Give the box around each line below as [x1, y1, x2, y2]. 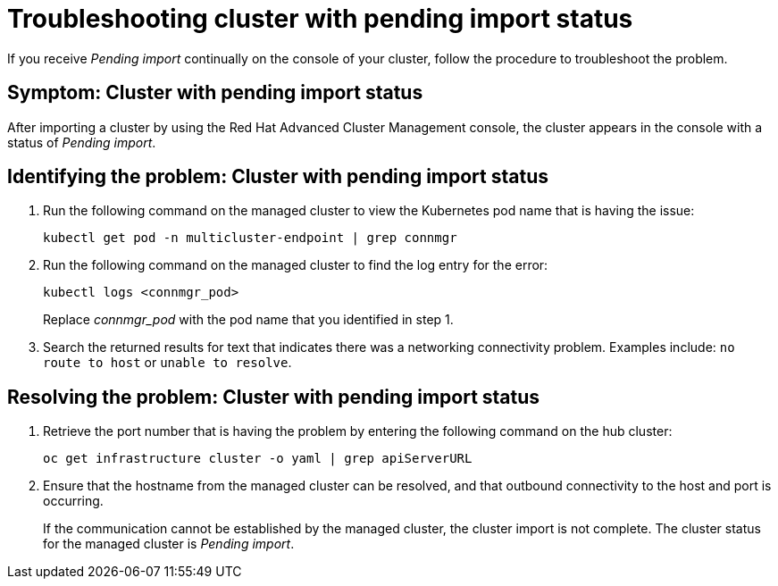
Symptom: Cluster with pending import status [7, 81, 423, 105]
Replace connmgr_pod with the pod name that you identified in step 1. [43, 312, 454, 328]
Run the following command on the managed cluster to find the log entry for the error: [43, 257, 548, 273]
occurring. [43, 493, 104, 509]
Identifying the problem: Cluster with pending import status [7, 165, 548, 188]
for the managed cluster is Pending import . [43, 536, 295, 552]
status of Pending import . [7, 134, 156, 150]
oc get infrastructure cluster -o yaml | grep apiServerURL [43, 451, 473, 466]
